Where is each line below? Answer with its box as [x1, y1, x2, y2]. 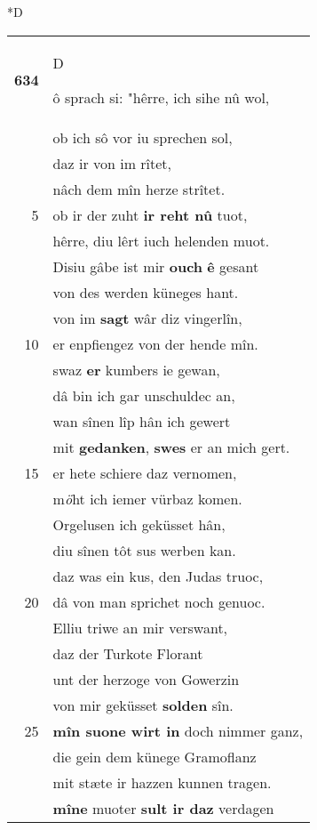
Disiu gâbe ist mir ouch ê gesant [52, 255, 259, 277]
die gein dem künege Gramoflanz [52, 745, 257, 767]
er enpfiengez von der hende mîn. [52, 333, 258, 354]
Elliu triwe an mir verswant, [52, 616, 228, 638]
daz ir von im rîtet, [52, 152, 172, 173]
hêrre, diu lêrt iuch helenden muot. [52, 230, 270, 251]
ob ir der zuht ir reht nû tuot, [52, 204, 248, 225]
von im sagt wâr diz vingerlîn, [52, 307, 242, 328]
